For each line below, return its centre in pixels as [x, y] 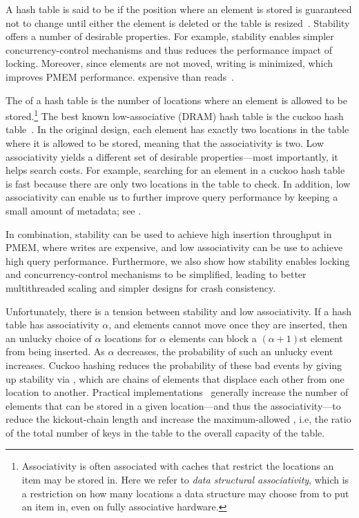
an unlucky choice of [49, 338]
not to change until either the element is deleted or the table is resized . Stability [178, 22]
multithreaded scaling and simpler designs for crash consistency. [141, 287]
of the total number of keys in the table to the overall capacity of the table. [165, 432]
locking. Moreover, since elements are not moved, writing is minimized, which [169, 63]
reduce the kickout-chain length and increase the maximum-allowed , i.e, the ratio [178, 419]
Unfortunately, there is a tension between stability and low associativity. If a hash [179, 311]
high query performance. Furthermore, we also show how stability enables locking [178, 260]
